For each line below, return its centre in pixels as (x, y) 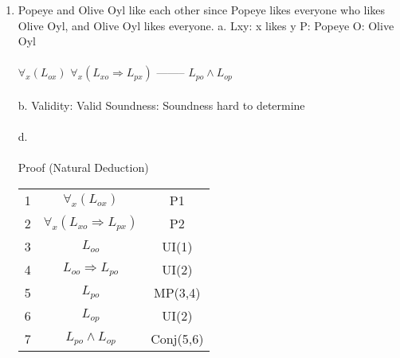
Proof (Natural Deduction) (83, 167)
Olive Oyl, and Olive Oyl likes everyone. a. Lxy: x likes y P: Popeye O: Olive (206, 25)
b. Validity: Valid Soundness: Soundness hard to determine (161, 105)
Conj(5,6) (177, 338)
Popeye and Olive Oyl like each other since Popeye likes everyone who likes (202, 10)
